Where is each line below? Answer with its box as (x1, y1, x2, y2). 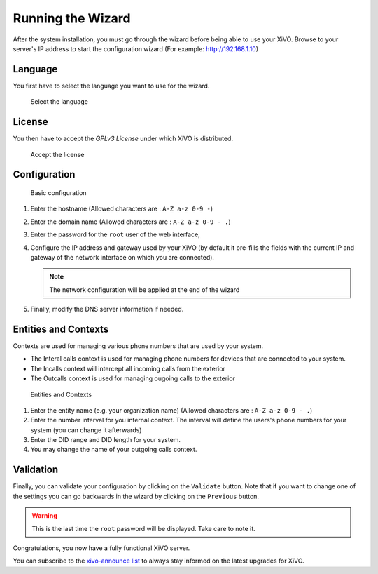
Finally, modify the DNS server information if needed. (30, 305, 184, 314)
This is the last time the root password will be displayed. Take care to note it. (31, 524, 255, 533)
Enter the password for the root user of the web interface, (30, 230, 201, 239)
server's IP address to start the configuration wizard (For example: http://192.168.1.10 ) (13, 44, 259, 53)
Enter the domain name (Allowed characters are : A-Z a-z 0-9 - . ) (30, 218, 231, 226)
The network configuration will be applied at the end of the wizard (49, 285, 240, 294)
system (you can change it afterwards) (30, 425, 142, 434)
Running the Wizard (13, 11, 131, 26)
